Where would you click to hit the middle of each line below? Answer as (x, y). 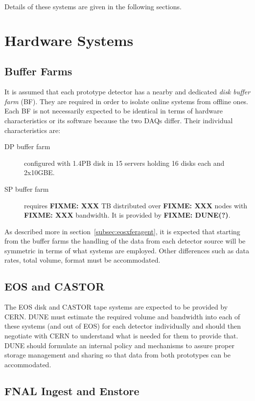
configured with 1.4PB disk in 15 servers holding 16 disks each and (124, 163)
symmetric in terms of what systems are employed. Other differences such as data (127, 250)
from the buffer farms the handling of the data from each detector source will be (125, 241)
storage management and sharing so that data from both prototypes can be (118, 355)
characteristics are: (33, 130)
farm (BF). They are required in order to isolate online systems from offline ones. (127, 101)
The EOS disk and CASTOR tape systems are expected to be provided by (116, 307)
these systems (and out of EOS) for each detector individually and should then (123, 326)
